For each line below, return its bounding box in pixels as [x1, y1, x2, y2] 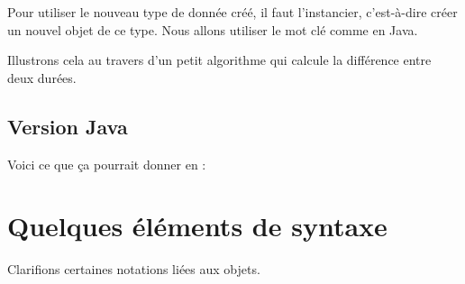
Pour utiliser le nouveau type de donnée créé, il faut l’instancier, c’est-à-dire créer [7, 3, 458, 21]
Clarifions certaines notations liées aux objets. [7, 260, 260, 279]
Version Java [7, 112, 128, 140]
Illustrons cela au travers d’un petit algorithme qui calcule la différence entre [7, 50, 432, 69]
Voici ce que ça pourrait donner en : [7, 154, 206, 173]
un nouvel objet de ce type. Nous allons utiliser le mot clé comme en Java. [7, 20, 418, 39]
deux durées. [7, 68, 77, 87]
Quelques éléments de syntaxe [7, 207, 387, 244]
